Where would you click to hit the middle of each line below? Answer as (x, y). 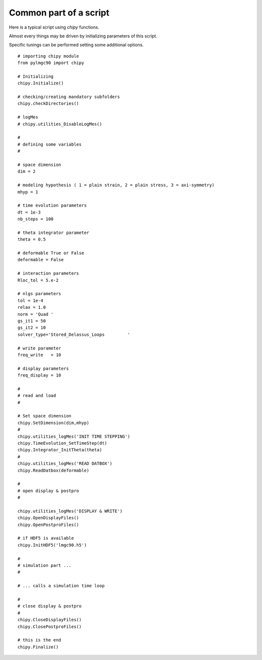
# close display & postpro (50, 606)
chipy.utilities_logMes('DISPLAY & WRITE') (70, 511)
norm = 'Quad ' (36, 314)
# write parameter (40, 348)
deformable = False (41, 260)
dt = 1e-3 (29, 212)
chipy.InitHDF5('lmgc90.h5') (52, 545)
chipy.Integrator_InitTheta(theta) (60, 450)
